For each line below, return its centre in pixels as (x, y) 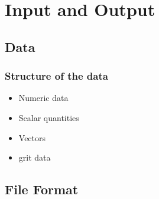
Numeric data (43, 98)
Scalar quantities (49, 117)
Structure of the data (56, 76)
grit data (35, 157)
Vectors (32, 137)
